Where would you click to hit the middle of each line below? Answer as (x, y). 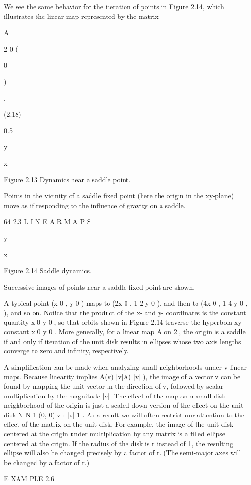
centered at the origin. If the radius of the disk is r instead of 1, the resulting (119, 443)
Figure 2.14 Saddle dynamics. (48, 270)
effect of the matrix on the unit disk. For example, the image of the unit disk (119, 424)
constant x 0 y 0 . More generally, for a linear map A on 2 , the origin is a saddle (125, 332)
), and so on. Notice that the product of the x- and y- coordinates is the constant (125, 312)
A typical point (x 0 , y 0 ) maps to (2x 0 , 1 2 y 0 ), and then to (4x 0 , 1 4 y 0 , (126, 303)
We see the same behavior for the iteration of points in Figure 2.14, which (114, 6)
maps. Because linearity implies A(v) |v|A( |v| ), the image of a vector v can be (122, 376)
